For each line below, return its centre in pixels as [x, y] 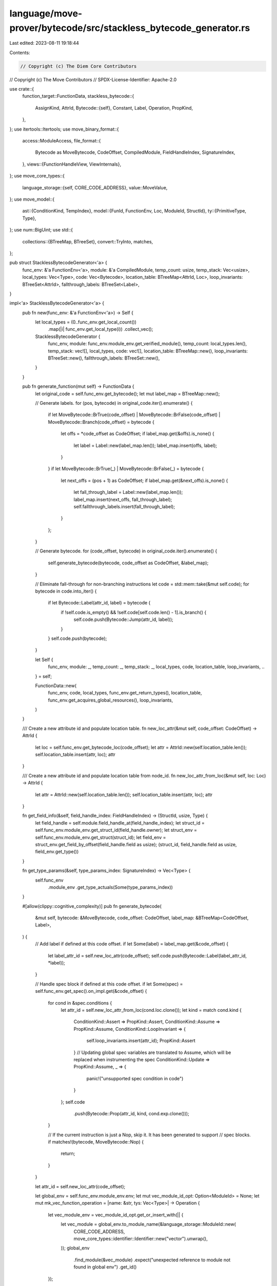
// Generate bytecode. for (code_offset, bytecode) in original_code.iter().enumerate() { [126, 551]
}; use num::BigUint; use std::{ [41, 230]
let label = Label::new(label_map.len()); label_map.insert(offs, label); [145, 445]
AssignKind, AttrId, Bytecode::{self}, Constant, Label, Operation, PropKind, [114, 108]
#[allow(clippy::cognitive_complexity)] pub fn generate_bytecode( [92, 906]
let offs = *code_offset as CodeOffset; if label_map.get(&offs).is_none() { [138, 434]
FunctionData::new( [56, 685]
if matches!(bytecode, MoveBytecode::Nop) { [96, 1142]
